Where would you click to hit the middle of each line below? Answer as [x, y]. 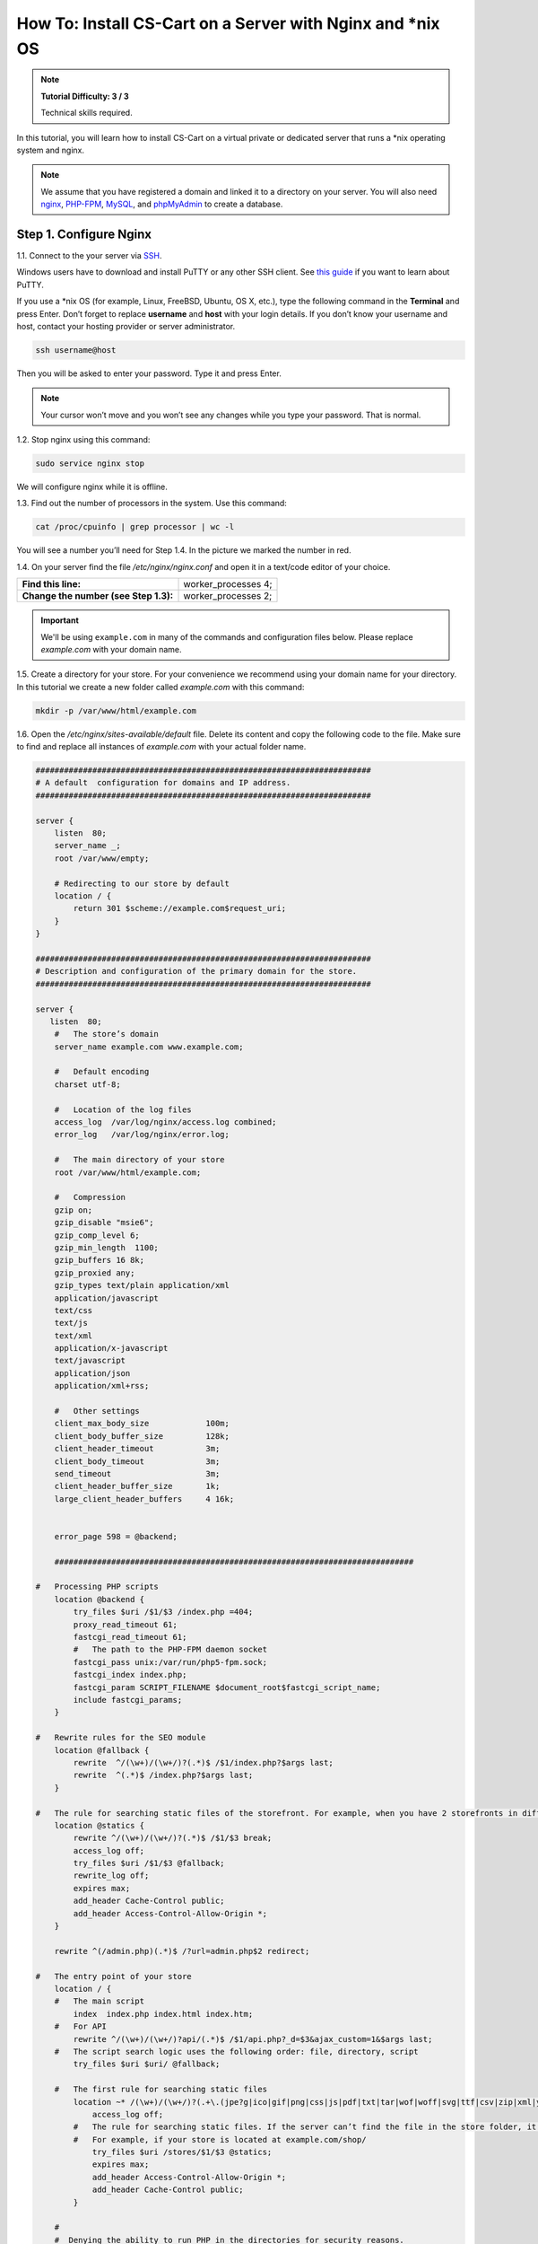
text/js [71, 1323]
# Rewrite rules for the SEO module [121, 1738]
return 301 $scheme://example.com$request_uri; [180, 908]
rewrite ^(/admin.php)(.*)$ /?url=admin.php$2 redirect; [182, 1951]
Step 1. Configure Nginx [84, 234]
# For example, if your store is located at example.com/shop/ [220, 2139]
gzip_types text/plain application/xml [142, 1285]
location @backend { [100, 1599]
